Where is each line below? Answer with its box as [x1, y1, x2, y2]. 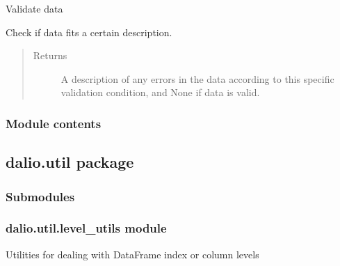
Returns [33, 48, 67, 63]
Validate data [6, 1, 63, 15]
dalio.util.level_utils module [6, 219, 167, 237]
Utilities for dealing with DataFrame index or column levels [6, 247, 259, 261]
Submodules [6, 187, 75, 205]
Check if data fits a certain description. [6, 24, 172, 39]
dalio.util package [6, 151, 134, 173]
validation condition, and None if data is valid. [60, 85, 260, 100]
